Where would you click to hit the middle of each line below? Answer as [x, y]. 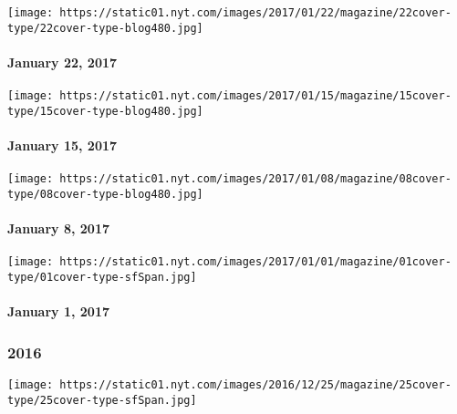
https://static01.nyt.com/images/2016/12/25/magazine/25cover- [255, 385]
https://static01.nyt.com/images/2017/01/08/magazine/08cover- [255, 179]
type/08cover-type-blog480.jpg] [105, 194]
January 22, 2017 [62, 62]
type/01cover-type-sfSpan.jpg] [102, 277]
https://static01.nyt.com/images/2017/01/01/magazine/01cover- [255, 262]
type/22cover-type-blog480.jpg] [105, 28]
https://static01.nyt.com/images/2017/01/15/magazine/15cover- [255, 96]
